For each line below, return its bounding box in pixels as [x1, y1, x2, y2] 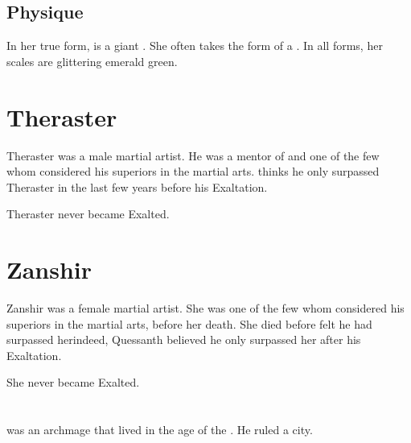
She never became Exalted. [6, 374, 140, 391]
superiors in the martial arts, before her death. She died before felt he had [6, 315, 372, 332]
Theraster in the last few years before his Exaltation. [6, 178, 268, 195]
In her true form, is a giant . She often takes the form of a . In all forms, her [6, 37, 383, 54]
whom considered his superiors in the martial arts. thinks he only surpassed [6, 163, 380, 180]
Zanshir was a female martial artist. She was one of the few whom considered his [6, 300, 405, 317]
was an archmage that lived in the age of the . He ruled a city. [6, 421, 313, 438]
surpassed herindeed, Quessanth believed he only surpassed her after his [6, 331, 361, 348]
